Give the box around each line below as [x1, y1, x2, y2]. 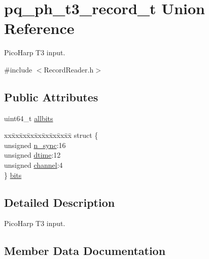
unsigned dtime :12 [4, 150, 61, 160]
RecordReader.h [44, 64, 94, 75]
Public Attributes [4, 89, 98, 104]
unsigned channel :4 [4, 160, 63, 170]
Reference [4, 18, 75, 39]
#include [4, 64, 32, 75]
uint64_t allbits [4, 113, 53, 123]
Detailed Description [4, 194, 115, 210]
